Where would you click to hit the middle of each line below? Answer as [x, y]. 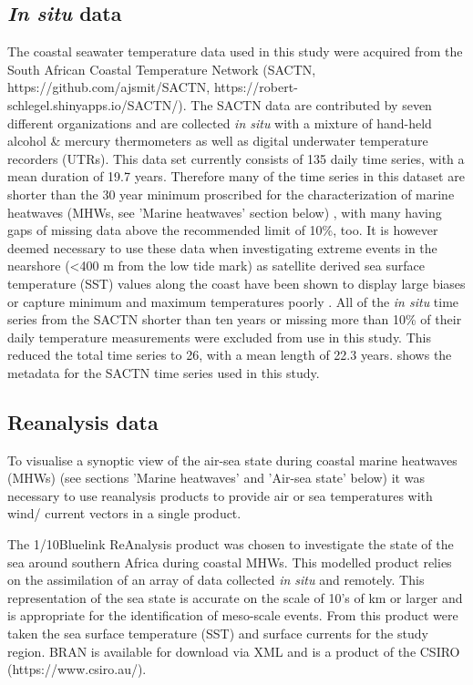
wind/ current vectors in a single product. [124, 513]
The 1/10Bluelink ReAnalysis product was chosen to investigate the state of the [231, 544]
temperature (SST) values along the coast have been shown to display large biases [236, 283]
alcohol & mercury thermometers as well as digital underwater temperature [218, 141]
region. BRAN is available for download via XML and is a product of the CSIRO [234, 651]
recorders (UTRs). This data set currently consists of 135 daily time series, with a [236, 158]
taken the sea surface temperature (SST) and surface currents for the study [218, 634]
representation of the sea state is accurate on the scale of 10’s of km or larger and [235, 597]
